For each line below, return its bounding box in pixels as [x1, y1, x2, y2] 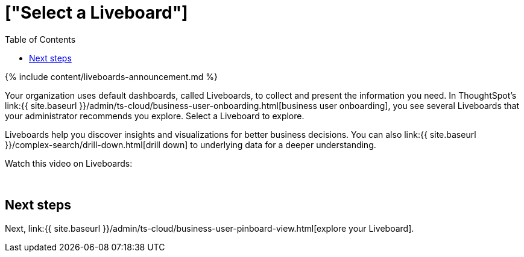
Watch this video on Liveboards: [5, 158, 133, 169]
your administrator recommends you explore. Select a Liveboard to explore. [5, 110, 305, 121]
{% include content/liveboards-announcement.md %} [5, 71, 218, 82]
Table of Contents [5, 34, 76, 45]
